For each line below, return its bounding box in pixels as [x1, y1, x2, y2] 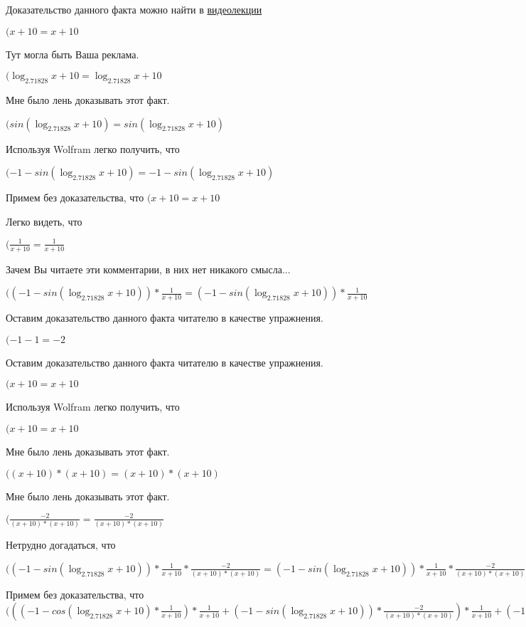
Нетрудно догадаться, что [6, 537, 116, 552]
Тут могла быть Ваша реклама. [6, 46, 139, 61]
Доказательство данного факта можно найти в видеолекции [6, 2, 262, 16]
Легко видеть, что [6, 214, 82, 228]
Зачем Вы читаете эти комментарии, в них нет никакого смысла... [6, 261, 291, 276]
